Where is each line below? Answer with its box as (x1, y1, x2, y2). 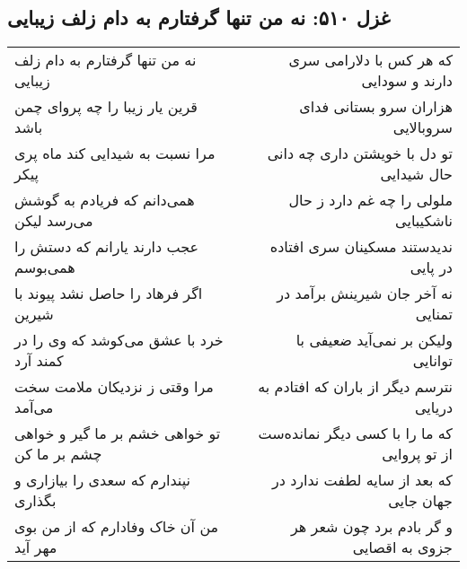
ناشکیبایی (395, 210, 453, 232)
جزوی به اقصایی (352, 537, 453, 558)
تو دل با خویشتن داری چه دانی (267, 143, 453, 164)
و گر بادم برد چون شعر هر (290, 516, 453, 538)
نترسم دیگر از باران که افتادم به (258, 376, 453, 398)
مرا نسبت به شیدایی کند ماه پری (14, 143, 216, 164)
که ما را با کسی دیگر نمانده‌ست (258, 423, 453, 444)
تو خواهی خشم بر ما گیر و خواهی (14, 423, 221, 444)
